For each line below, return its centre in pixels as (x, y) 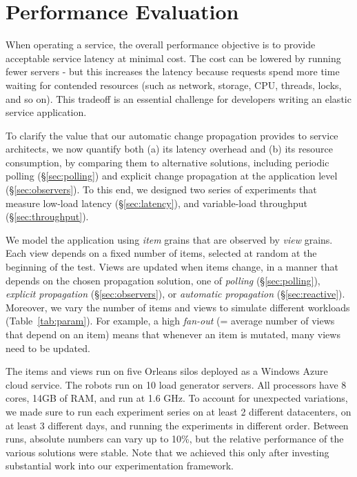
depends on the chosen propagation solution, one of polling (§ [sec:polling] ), (163, 280)
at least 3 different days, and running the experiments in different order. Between (177, 425)
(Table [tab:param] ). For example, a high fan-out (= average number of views (170, 321)
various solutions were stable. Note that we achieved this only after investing (167, 452)
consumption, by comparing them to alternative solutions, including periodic (167, 162)
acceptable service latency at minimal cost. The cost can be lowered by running (173, 58)
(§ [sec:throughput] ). (47, 216)
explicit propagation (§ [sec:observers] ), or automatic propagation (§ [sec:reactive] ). (175, 294)
